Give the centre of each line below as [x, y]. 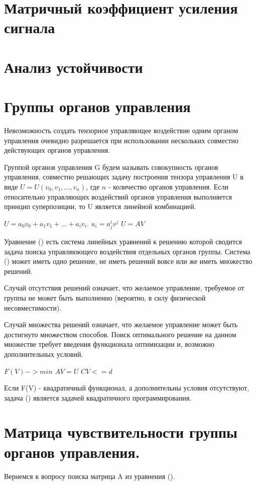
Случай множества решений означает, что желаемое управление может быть [121, 324]
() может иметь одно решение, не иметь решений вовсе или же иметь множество [128, 261]
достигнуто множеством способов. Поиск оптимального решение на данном [120, 334]
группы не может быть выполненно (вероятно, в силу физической [105, 297]
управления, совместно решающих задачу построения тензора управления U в [124, 177]
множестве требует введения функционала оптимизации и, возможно [109, 344]
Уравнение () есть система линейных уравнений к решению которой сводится [123, 241]
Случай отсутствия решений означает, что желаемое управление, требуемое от [124, 288]
